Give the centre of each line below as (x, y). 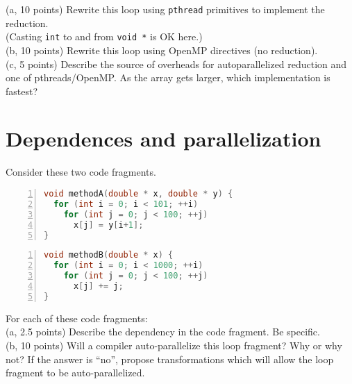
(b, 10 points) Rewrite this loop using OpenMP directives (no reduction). (162, 50)
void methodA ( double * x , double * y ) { (139, 194)
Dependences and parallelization (164, 139)
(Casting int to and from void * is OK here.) (104, 36)
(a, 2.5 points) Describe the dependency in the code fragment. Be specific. (163, 332)
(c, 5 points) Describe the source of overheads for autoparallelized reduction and (176, 64)
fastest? (22, 91)
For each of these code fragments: (77, 318)
